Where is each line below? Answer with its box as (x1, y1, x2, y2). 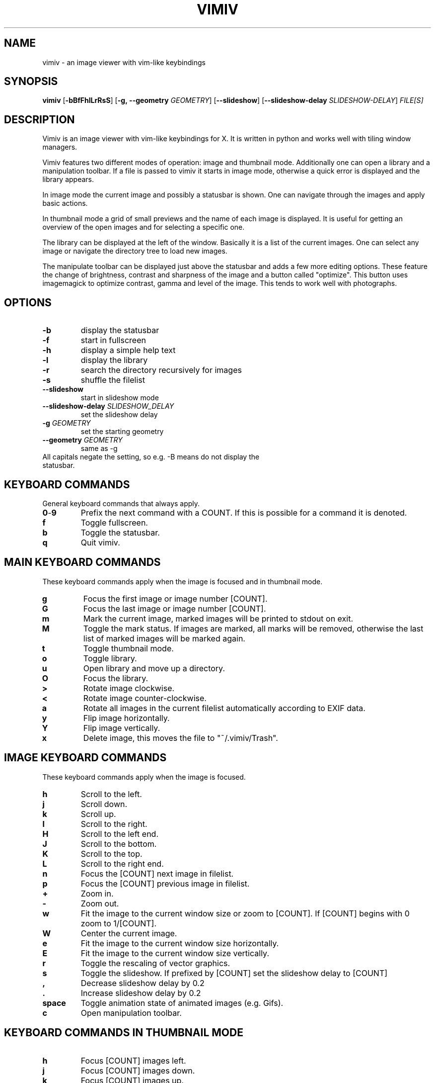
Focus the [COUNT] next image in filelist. (80, 868, 234, 879)
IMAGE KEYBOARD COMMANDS (4, 751, 167, 764)
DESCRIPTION (4, 113, 75, 126)
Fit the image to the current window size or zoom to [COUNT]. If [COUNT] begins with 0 (80, 908, 410, 918)
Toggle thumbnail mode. (83, 643, 174, 653)
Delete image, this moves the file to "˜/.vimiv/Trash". (83, 732, 278, 743)
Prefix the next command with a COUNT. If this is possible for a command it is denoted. (80, 507, 407, 518)
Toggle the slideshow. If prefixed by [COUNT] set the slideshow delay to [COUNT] (80, 968, 388, 978)
